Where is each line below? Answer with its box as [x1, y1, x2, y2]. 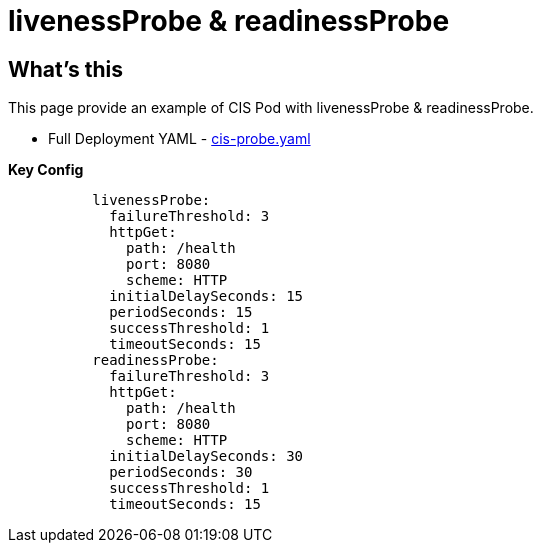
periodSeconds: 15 [109, 304, 253, 321]
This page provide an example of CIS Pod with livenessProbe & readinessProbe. [8, 99, 534, 117]
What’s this [8, 56, 124, 82]
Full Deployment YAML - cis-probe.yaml [48, 130, 311, 148]
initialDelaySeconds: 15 [109, 288, 304, 305]
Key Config [8, 161, 84, 179]
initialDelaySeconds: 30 [109, 448, 304, 465]
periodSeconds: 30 [109, 464, 253, 481]
